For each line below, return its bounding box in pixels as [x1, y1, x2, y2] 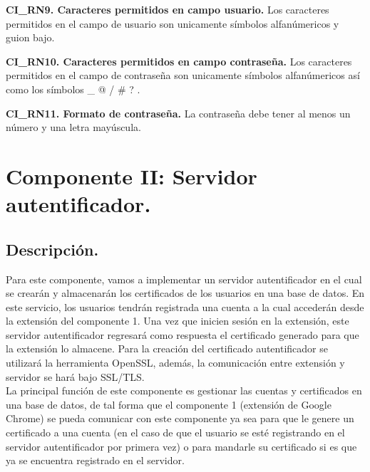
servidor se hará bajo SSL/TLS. [6, 369, 145, 384]
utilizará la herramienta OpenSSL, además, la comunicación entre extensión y [6, 355, 345, 370]
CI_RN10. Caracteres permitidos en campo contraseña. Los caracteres [6, 53, 352, 68]
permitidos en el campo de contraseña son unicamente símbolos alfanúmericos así [6, 68, 360, 83]
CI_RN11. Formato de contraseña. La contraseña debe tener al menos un [6, 105, 351, 120]
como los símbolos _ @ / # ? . [6, 81, 140, 96]
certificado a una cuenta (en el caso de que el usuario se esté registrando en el [6, 425, 345, 440]
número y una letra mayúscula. [6, 120, 141, 135]
